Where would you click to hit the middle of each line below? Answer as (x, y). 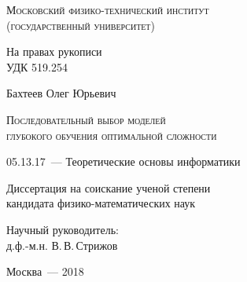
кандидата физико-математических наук (101, 203)
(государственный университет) (81, 25)
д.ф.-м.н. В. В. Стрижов (62, 245)
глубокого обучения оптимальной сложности (112, 135)
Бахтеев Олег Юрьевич (61, 93)
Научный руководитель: (63, 229)
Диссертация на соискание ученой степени (109, 187)
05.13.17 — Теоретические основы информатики (124, 161)
